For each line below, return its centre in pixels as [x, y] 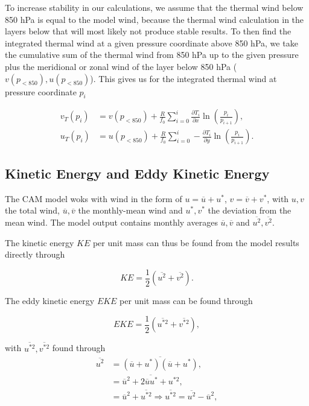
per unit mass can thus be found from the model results [196, 242]
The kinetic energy [40, 242]
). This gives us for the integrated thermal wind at [183, 78]
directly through [35, 254]
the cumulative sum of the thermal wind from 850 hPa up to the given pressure [152, 55]
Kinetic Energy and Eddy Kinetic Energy [137, 173]
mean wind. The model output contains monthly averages [111, 222]
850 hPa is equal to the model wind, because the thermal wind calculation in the [154, 19]
